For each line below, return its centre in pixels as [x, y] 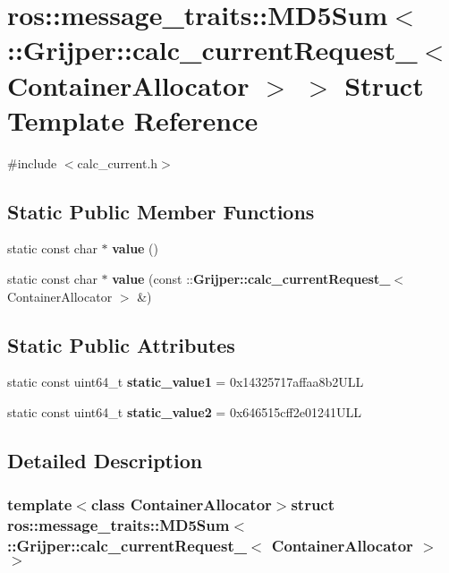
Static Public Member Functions [161, 211]
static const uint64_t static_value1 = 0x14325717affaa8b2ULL [186, 382]
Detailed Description [105, 461]
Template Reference [133, 120]
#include [32, 162]
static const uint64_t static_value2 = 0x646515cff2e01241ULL [184, 412]
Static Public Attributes [121, 344]
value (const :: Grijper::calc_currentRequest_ [251, 279]
